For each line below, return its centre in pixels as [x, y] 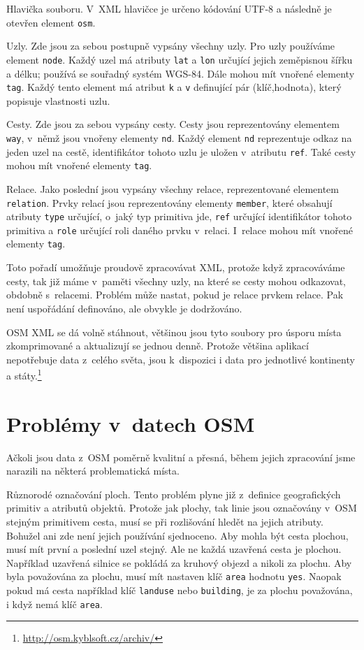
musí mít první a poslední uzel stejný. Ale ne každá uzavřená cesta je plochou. [174, 549]
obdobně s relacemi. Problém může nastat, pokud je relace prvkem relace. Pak [175, 295]
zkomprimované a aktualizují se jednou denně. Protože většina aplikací [158, 346]
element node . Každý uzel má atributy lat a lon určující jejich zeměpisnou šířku [180, 59]
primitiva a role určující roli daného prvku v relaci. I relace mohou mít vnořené [180, 230]
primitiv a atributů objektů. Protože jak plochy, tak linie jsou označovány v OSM [182, 508]
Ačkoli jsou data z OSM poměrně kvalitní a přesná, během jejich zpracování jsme [181, 457]
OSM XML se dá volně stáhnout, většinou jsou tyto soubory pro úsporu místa [174, 332]
